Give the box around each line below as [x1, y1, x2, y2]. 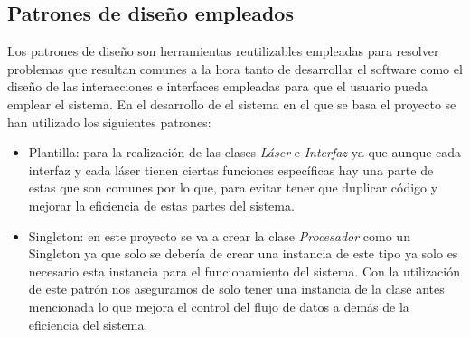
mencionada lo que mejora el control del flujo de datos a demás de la [28, 296, 409, 315]
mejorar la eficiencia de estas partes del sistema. [28, 195, 295, 214]
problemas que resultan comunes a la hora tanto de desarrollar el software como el [7, 59, 463, 78]
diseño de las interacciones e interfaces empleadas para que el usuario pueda [7, 77, 428, 96]
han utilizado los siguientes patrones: [7, 112, 211, 131]
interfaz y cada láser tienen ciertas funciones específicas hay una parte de [28, 160, 434, 179]
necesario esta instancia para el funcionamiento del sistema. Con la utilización [28, 261, 461, 280]
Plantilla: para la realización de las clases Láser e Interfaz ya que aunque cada [28, 143, 462, 162]
